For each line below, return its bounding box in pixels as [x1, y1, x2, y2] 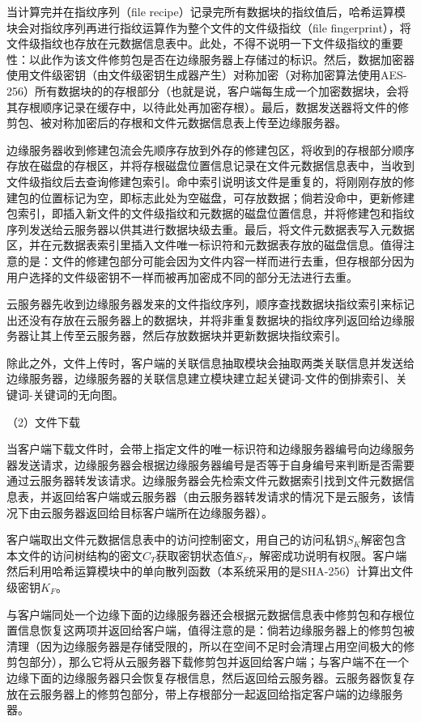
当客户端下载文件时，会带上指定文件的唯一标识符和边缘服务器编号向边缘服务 [6, 440, 415, 457]
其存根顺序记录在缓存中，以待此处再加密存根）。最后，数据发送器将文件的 [6, 98, 398, 115]
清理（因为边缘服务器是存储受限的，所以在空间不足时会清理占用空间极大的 [6, 637, 403, 654]
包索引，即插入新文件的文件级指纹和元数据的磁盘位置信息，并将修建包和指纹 [6, 205, 415, 222]
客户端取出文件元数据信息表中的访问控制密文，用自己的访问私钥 [6, 531, 347, 548]
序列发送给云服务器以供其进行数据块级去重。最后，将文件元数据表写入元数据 [6, 220, 415, 237]
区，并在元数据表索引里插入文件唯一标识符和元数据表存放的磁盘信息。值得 [6, 236, 403, 253]
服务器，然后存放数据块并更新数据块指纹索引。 [96, 327, 347, 344]
